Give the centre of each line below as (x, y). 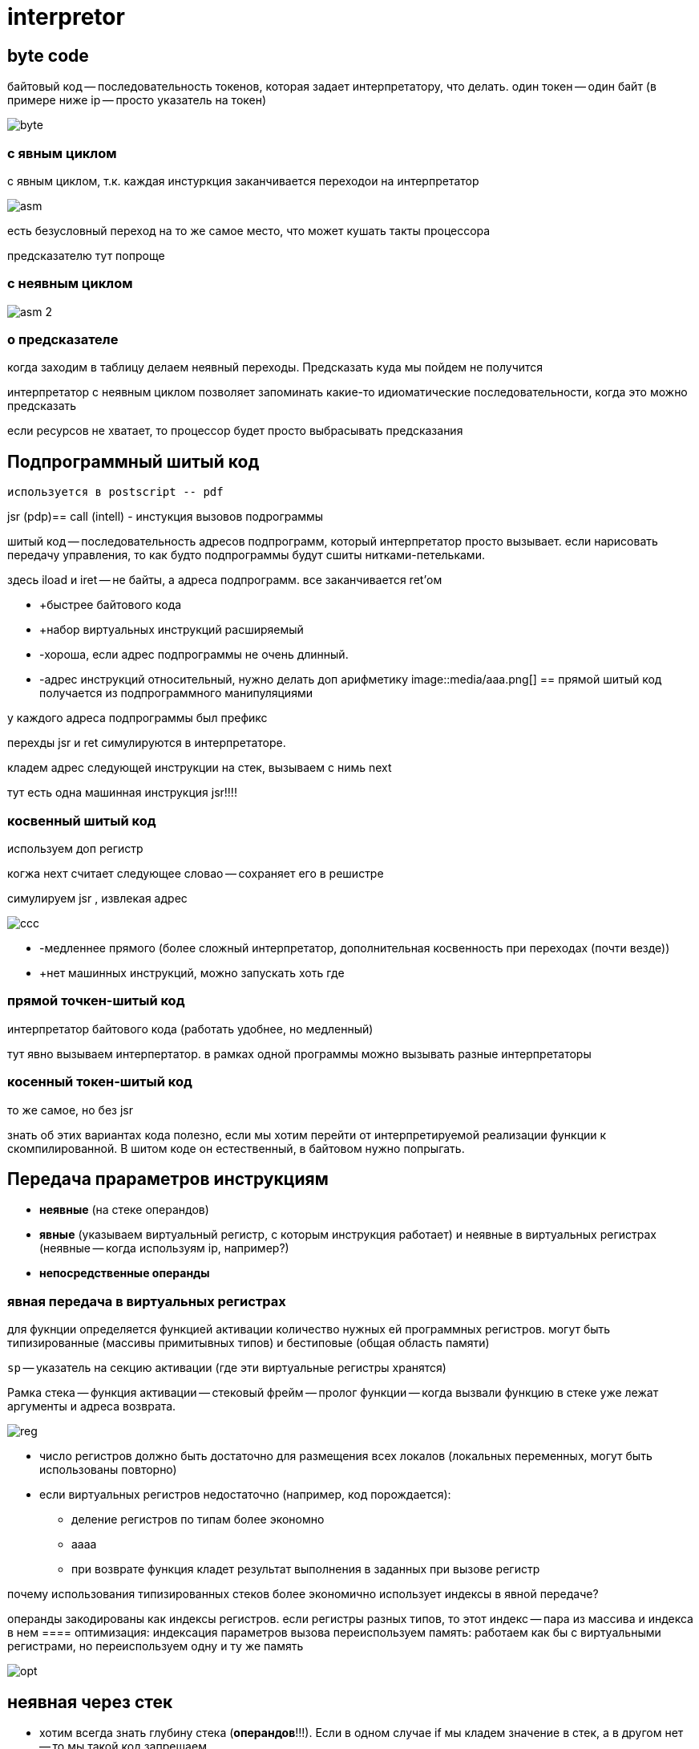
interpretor (66, 17)
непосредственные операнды (125, 1273)
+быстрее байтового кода (111, 605)
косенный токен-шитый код (100, 1082)
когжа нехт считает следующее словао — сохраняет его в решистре (196, 874)
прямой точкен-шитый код (96, 1001)
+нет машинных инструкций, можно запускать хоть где (192, 973)
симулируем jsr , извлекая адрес (97, 899)
